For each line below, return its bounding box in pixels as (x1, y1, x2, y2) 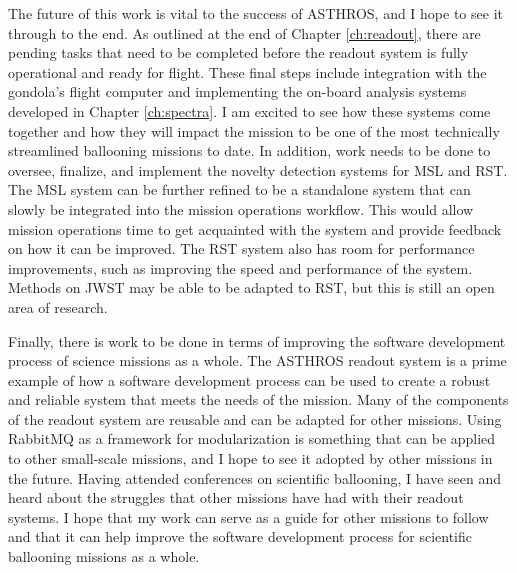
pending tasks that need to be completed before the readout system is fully (8, 42, 469, 63)
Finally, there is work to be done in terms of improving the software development (8, 330, 506, 351)
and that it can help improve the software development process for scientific (8, 526, 472, 547)
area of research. (8, 296, 108, 317)
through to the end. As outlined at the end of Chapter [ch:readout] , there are (8, 22, 481, 43)
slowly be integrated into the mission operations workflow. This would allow (8, 198, 474, 219)
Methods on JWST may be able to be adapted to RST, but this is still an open (8, 277, 495, 298)
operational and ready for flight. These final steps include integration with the (8, 61, 487, 82)
